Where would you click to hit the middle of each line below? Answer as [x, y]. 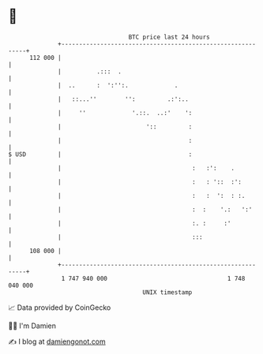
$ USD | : [100, 154]
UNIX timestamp [167, 292]
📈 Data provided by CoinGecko [60, 307]
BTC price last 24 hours [169, 37]
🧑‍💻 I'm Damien [32, 326]
